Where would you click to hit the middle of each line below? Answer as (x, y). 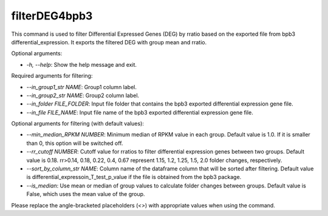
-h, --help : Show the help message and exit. (81, 64)
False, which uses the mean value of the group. (86, 194)
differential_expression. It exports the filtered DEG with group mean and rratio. (109, 42)
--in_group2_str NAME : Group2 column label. (83, 95)
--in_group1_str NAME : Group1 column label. (81, 87)
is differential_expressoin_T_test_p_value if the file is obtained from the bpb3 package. (134, 177)
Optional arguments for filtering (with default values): (77, 124)
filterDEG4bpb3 (52, 16)
